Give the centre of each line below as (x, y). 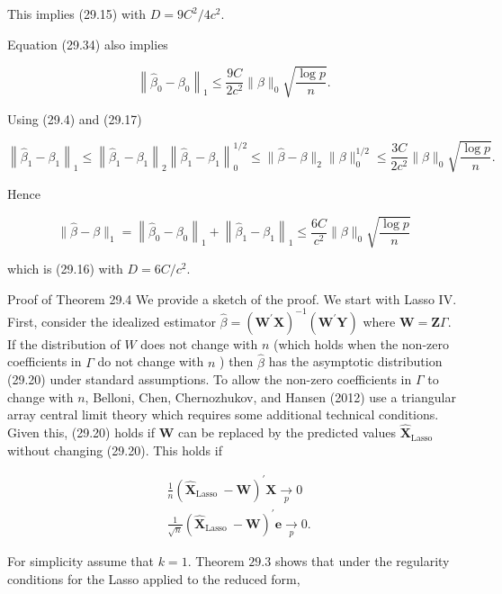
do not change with (151, 361)
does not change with (199, 343)
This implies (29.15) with (77, 13)
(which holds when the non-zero (361, 343)
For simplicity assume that (81, 561)
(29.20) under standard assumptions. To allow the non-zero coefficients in (210, 379)
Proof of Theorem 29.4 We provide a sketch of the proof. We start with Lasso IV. (232, 298)
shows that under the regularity (362, 561)
